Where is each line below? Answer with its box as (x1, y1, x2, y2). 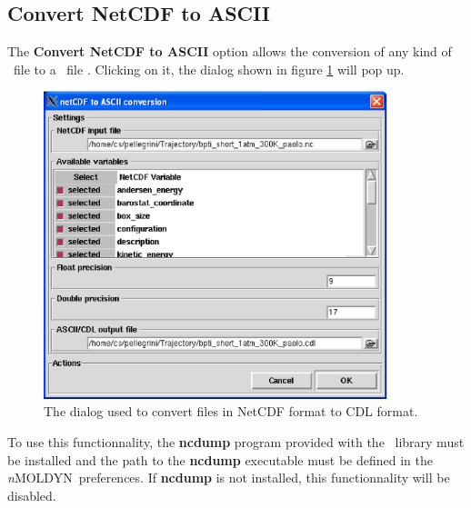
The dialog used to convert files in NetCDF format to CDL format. (44, 402, 418, 421)
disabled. (7, 485, 56, 504)
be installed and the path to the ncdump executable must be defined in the (7, 450, 433, 469)
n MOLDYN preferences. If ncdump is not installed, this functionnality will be (7, 468, 450, 487)
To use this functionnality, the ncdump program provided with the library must (7, 433, 465, 452)
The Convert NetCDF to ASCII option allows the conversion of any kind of (7, 42, 452, 61)
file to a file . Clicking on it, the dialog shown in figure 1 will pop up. (13, 59, 405, 78)
